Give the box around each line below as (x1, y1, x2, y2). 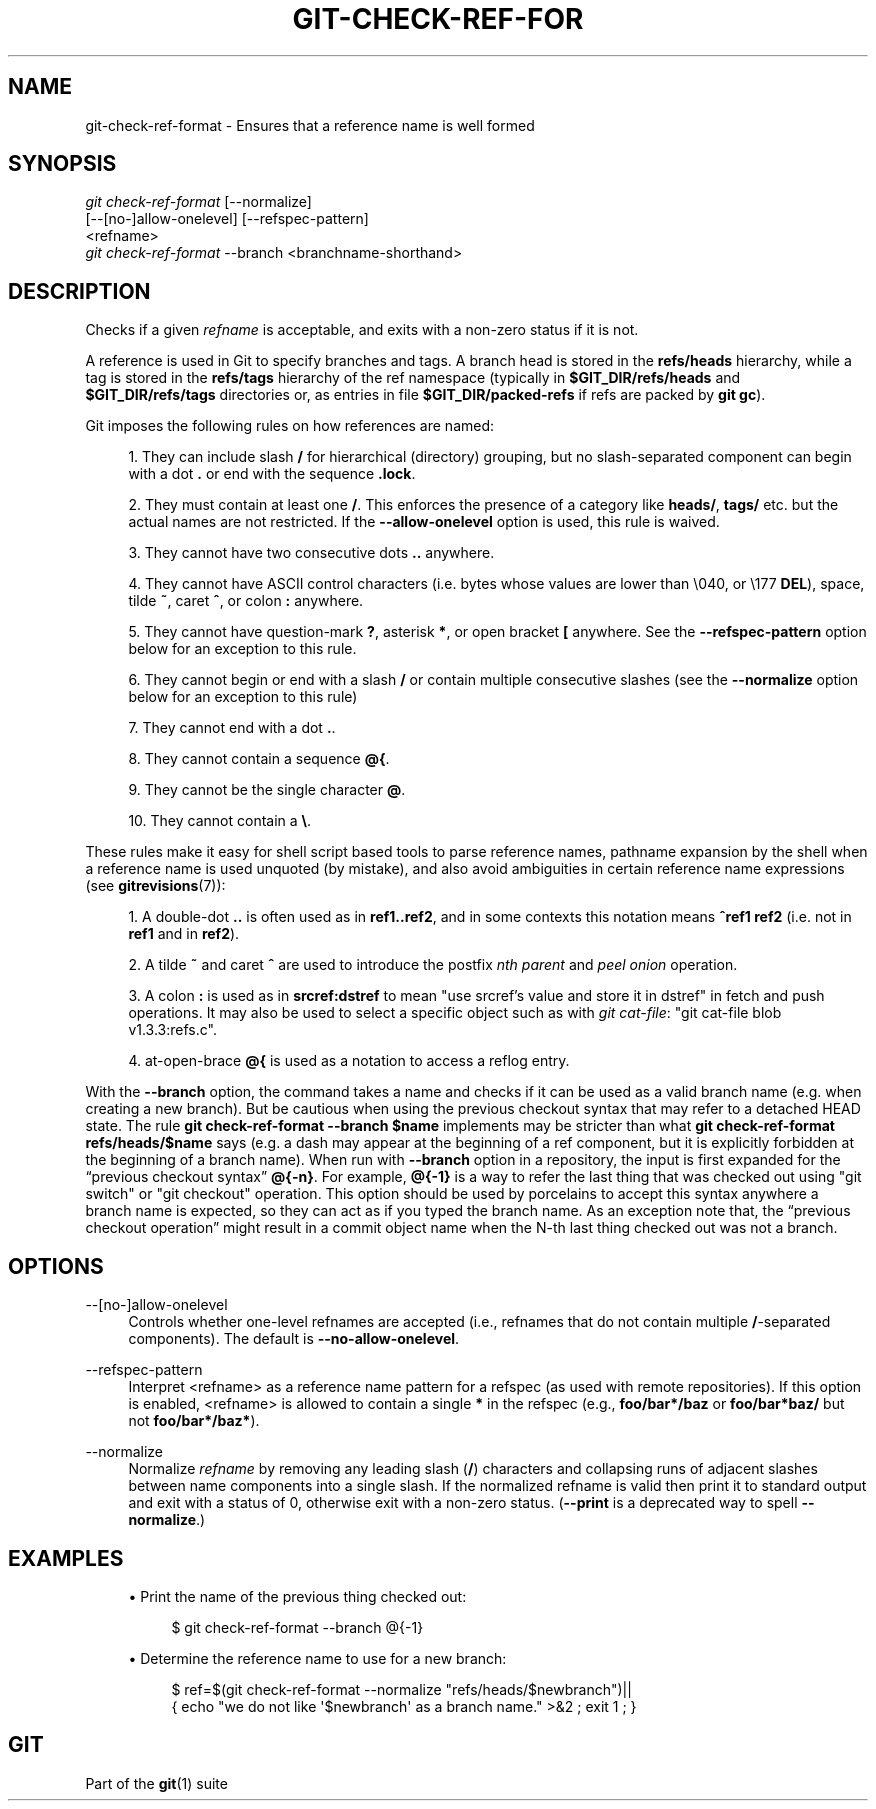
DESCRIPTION (8, 278, 151, 304)
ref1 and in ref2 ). (128, 925, 240, 943)
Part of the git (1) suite (85, 1774, 228, 1792)
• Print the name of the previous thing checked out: (128, 1587, 467, 1605)
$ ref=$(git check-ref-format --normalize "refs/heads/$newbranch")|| (171, 1680, 632, 1698)
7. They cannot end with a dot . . (128, 719, 336, 737)
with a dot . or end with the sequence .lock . (128, 465, 416, 483)
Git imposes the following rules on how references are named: (85, 417, 495, 435)
